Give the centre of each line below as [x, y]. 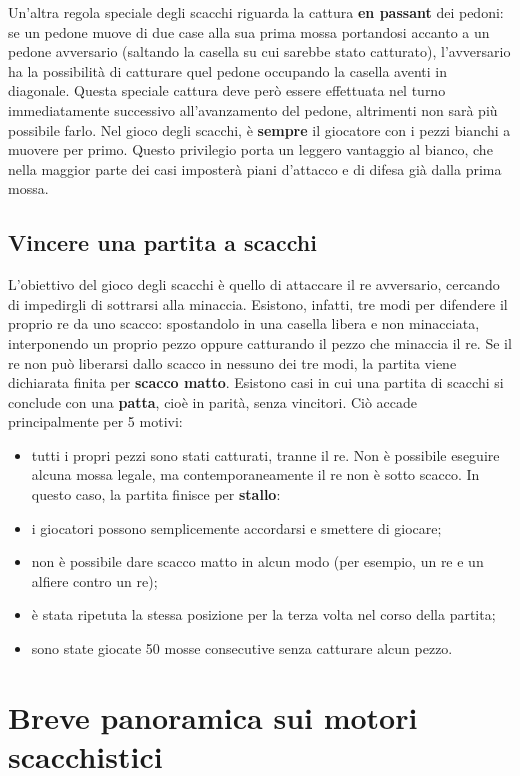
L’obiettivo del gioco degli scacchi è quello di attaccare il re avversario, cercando [254, 284]
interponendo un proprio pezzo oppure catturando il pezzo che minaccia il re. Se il [260, 342]
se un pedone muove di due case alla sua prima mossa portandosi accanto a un [249, 31]
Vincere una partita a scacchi [162, 242]
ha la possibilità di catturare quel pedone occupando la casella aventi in [227, 70]
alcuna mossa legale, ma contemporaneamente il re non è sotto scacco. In [255, 474]
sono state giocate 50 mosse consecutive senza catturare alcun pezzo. [242, 648]
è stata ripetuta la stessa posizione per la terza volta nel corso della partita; [263, 614]
